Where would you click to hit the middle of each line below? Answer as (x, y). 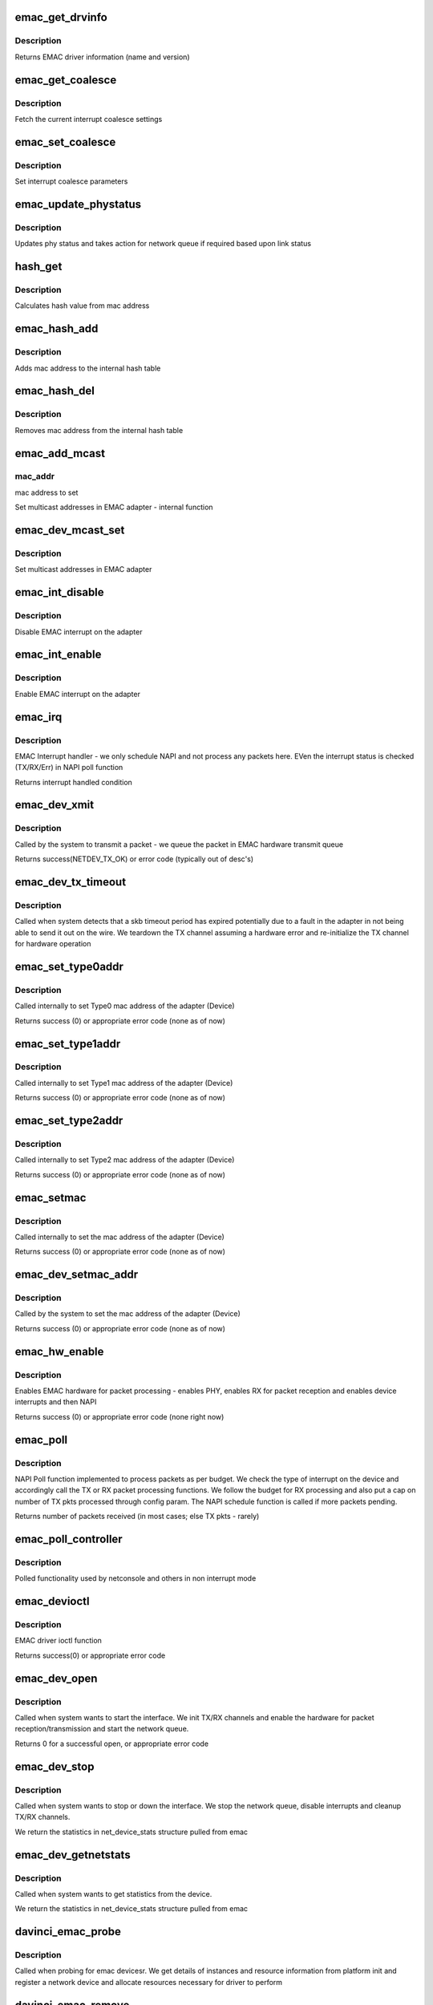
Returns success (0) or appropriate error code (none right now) (119, 1416)
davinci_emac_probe (68, 1932)
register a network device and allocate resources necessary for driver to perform (149, 1982)
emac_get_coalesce (66, 80)
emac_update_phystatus (78, 204)
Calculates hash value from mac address (82, 306)
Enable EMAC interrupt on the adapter (77, 694)
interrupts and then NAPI (56, 1402)
